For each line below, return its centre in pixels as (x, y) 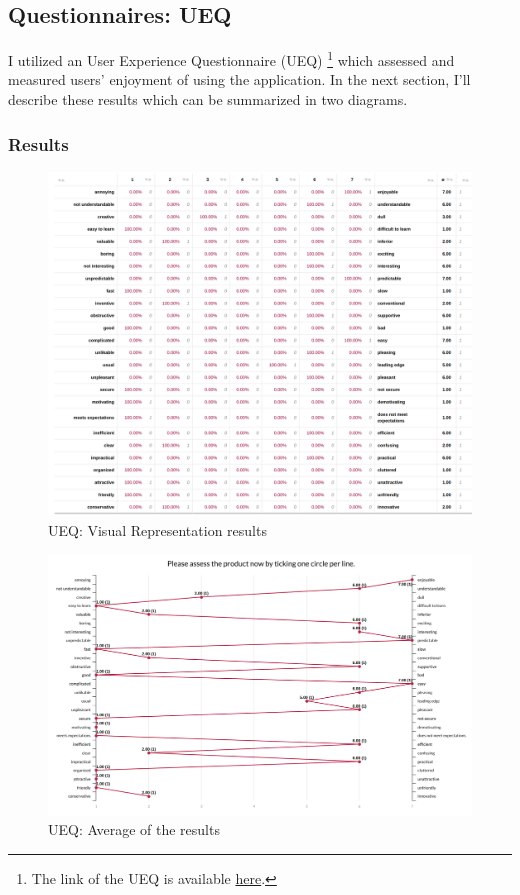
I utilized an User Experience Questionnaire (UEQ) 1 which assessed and (231, 58)
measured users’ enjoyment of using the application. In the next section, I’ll (239, 79)
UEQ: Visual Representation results (157, 529)
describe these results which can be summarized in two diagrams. (208, 99)
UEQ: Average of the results (134, 829)
